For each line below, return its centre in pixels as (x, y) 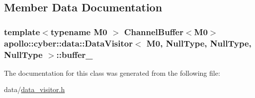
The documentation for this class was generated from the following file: (112, 73)
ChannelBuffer (154, 31)
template (22, 31)
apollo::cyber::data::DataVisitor (68, 43)
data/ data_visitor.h (35, 89)
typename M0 (79, 31)
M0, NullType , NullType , (199, 43)
